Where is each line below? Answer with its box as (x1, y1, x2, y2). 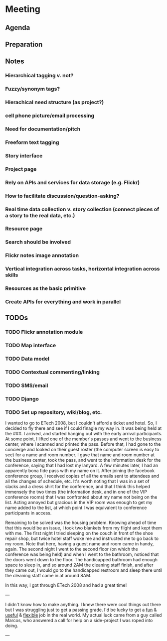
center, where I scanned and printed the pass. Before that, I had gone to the (5, 441, 161, 447)
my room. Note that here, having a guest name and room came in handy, (5, 541, 154, 547)
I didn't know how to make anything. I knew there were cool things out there (5, 602, 161, 608)
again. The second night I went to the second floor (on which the (5, 546, 138, 552)
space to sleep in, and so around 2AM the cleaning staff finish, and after (5, 562, 154, 568)
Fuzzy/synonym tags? (5, 86, 60, 93)
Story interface (5, 152, 43, 159)
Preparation (5, 40, 43, 48)
